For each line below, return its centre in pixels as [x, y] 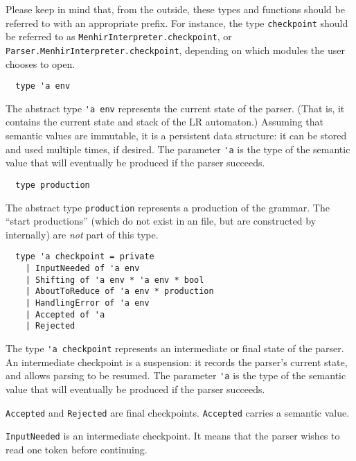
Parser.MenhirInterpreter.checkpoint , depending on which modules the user [175, 50]
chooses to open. [41, 63]
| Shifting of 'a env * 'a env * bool [115, 280]
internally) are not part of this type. [82, 234]
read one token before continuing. [77, 449]
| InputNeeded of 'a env [82, 269]
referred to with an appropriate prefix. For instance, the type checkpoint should [177, 23]
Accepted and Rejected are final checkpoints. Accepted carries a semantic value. [178, 412]
